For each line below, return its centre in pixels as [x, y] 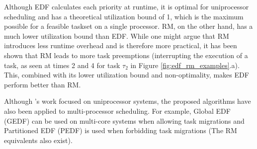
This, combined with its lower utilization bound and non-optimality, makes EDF [127, 75]
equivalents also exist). [38, 140]
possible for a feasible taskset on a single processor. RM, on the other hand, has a [128, 26]
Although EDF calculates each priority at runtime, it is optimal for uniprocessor [127, 6]
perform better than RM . [43, 84]
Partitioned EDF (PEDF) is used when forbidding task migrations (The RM [121, 130]
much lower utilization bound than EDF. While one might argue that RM [117, 36]
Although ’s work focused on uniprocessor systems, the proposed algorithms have [128, 101]
